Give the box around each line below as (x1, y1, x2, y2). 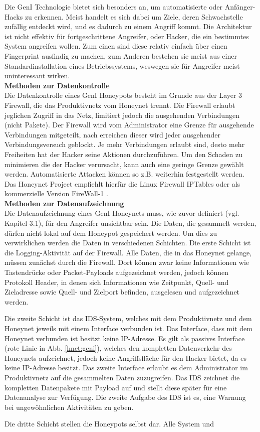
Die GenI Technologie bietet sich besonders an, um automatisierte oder (5, 2, 223, 12)
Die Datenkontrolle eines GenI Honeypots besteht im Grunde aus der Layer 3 (5, 90, 242, 100)
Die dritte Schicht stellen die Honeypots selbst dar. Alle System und (5, 418, 214, 429)
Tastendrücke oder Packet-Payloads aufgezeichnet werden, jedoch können (5, 267, 229, 277)
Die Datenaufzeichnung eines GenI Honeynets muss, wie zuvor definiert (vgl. (5, 208, 239, 218)
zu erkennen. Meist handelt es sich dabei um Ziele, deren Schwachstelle (25, 11, 243, 22)
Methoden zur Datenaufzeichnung (5, 198, 124, 208)
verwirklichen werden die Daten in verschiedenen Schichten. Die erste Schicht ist (5, 237, 251, 248)
